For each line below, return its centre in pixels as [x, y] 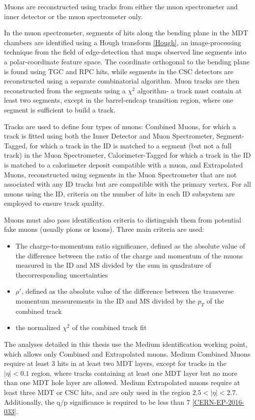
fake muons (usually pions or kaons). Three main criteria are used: [104, 229]
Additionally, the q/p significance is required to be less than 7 [97, 402]
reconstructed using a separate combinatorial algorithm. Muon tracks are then [122, 81]
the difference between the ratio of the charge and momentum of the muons [129, 255]
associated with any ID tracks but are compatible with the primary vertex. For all [127, 184]
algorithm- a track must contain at [189, 90]
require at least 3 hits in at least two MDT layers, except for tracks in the [115, 363]
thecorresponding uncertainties [62, 274]
